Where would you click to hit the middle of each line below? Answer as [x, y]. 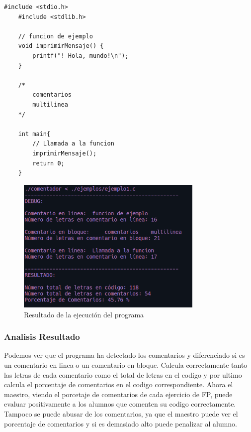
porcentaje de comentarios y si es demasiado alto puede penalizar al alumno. [121, 423]
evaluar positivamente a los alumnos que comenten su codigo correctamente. [120, 404]
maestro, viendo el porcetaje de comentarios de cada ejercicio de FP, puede [118, 394]
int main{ [34, 134]
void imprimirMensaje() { [61, 46]
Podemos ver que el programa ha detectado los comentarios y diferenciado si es [125, 355]
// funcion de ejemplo [55, 36]
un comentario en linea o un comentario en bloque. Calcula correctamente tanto [126, 364]
